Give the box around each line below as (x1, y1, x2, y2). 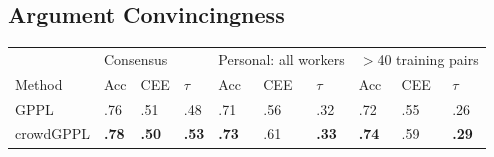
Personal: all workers (218, 48, 345, 69)
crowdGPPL (15, 123, 91, 144)
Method (15, 73, 63, 94)
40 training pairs (377, 48, 479, 69)
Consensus (104, 48, 168, 69)
